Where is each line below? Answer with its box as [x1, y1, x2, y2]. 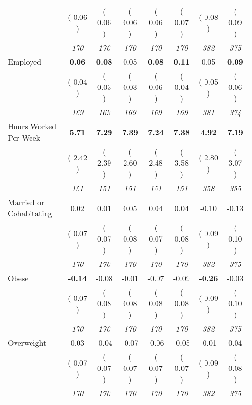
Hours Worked [8, 121, 57, 132]
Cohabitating [8, 208, 52, 219]
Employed [8, 56, 42, 67]
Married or [8, 196, 45, 208]
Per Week [8, 132, 40, 143]
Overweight [8, 337, 47, 348]
